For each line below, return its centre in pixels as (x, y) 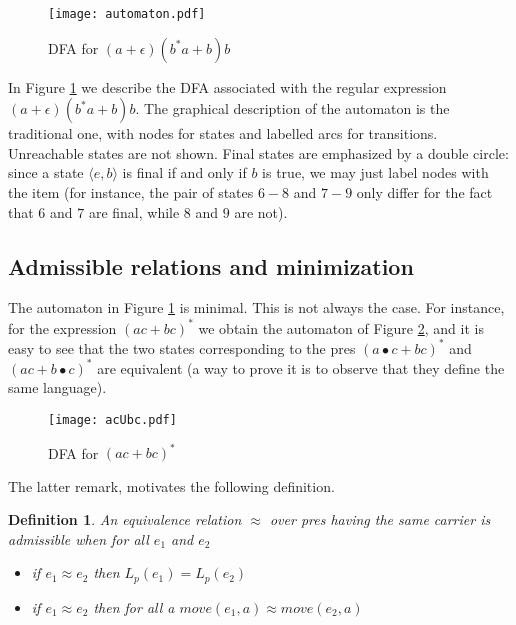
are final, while (134, 211)
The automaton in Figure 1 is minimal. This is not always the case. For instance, (256, 307)
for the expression (62, 327)
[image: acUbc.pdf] (112, 419)
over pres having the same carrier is (380, 519)
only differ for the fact (424, 192)
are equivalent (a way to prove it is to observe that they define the (301, 367)
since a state (46, 172)
